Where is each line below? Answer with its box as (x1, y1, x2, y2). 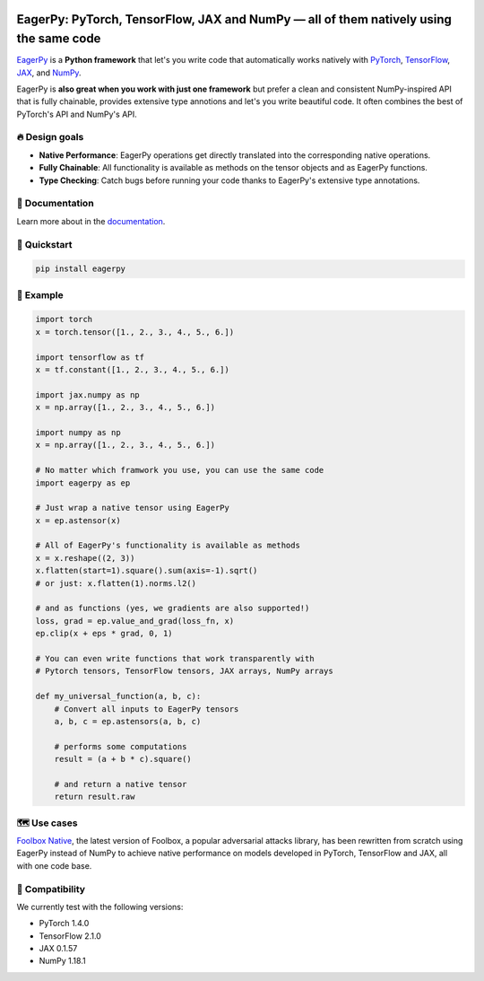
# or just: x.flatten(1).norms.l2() (35, 578, 197, 588)
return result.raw (54, 792, 135, 802)
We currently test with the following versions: (16, 901, 184, 912)
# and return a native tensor (54, 779, 187, 789)
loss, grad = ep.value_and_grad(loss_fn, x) (35, 616, 235, 626)
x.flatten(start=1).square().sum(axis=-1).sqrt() (35, 565, 258, 576)
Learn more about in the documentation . (16, 215, 166, 226)
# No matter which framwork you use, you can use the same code (35, 465, 324, 476)
